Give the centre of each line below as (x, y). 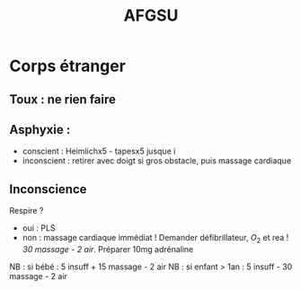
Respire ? (27, 211)
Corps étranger (67, 66)
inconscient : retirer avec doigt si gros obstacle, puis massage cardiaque (157, 161)
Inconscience (48, 189)
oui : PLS (39, 228)
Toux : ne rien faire (63, 99)
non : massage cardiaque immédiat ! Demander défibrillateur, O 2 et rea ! (155, 239)
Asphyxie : (40, 130)
